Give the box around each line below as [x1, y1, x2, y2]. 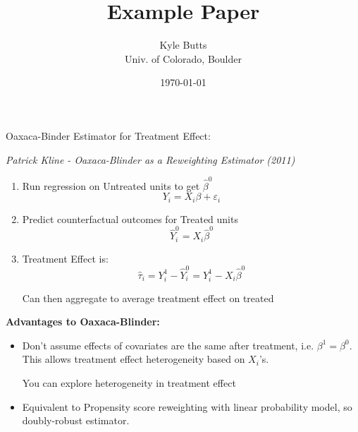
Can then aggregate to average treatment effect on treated [22, 290, 274, 305]
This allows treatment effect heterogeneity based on [22, 352, 245, 366]
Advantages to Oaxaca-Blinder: [6, 314, 160, 329]
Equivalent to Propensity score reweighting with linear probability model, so [22, 399, 352, 414]
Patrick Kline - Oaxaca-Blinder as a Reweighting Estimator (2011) [6, 152, 295, 167]
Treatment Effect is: [22, 251, 109, 265]
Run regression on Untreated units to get [22, 178, 200, 193]
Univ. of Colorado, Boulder [125, 51, 242, 66]
